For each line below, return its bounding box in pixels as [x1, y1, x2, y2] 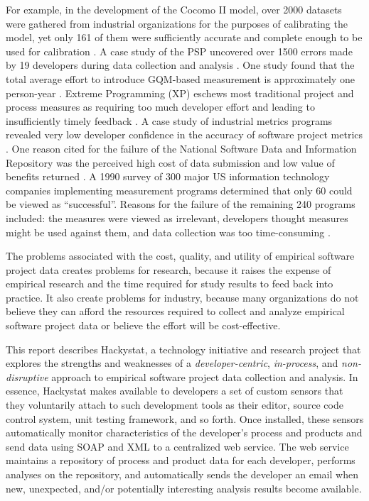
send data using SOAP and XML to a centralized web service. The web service [6, 439, 349, 453]
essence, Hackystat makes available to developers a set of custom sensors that [6, 383, 343, 398]
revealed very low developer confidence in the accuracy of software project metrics [6, 127, 363, 142]
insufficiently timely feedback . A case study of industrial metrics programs [6, 113, 333, 128]
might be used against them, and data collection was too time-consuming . [6, 224, 331, 239]
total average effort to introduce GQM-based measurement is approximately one [6, 71, 355, 86]
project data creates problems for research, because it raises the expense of [6, 262, 331, 277]
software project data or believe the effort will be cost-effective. [6, 318, 281, 333]
